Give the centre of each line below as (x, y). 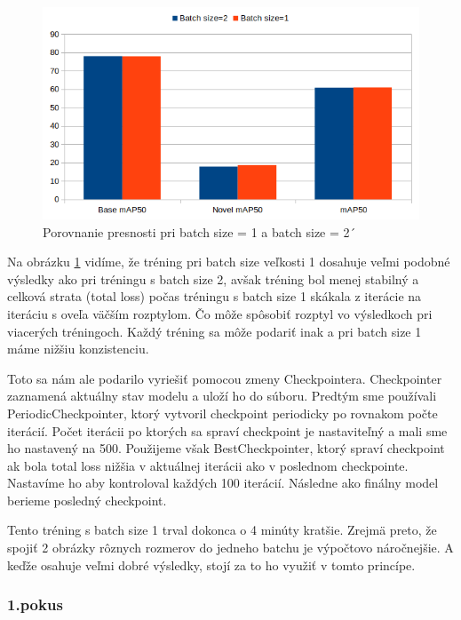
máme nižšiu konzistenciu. (78, 349)
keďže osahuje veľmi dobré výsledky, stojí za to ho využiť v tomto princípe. (211, 564)
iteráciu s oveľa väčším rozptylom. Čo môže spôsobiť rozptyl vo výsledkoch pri (220, 313)
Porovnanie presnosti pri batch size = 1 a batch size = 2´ (199, 231)
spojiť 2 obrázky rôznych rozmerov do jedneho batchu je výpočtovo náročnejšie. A (230, 548)
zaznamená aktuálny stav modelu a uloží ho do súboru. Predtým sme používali (222, 396)
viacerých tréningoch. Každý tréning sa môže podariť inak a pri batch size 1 (215, 331)
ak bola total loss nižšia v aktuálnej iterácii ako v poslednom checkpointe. (208, 465)
